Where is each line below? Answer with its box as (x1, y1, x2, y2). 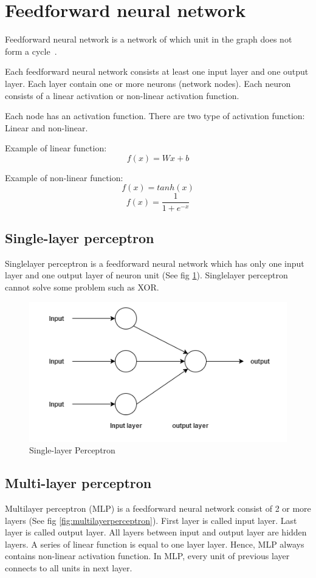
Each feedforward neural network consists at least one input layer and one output (5, 65, 309, 78)
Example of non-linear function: (5, 171, 123, 184)
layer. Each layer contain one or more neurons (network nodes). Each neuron (5, 77, 291, 89)
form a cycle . (5, 44, 57, 57)
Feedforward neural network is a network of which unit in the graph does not (5, 33, 292, 46)
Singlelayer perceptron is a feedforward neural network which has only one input (5, 256, 304, 269)
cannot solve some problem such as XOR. (5, 280, 159, 293)
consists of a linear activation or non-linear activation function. (5, 89, 239, 101)
